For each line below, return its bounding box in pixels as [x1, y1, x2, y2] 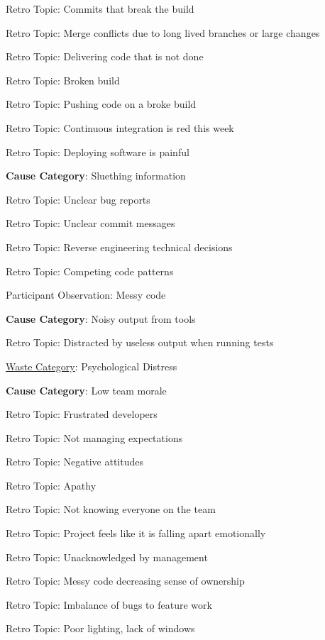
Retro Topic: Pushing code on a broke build [6, 96, 197, 111]
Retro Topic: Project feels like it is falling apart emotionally [6, 526, 266, 541]
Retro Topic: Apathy [6, 478, 97, 492]
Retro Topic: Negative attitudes [6, 454, 143, 469]
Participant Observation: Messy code [6, 287, 166, 302]
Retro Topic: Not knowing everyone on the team [6, 502, 216, 517]
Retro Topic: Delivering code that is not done [6, 49, 204, 64]
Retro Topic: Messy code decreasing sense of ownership [6, 573, 245, 588]
